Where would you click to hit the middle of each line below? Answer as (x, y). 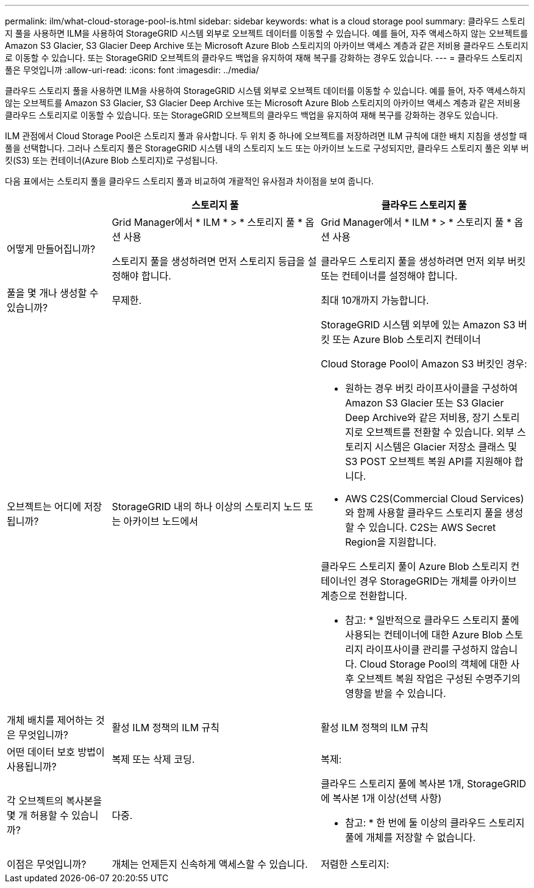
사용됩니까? (32, 767)
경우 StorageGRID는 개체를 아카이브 (438, 581)
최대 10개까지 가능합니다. (375, 300)
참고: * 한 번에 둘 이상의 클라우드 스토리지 (435, 823)
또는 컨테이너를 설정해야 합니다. (389, 276)
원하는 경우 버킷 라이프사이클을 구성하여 (432, 388)
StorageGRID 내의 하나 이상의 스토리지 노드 (207, 507)
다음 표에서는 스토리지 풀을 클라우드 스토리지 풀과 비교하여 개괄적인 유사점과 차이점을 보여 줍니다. (190, 181)
